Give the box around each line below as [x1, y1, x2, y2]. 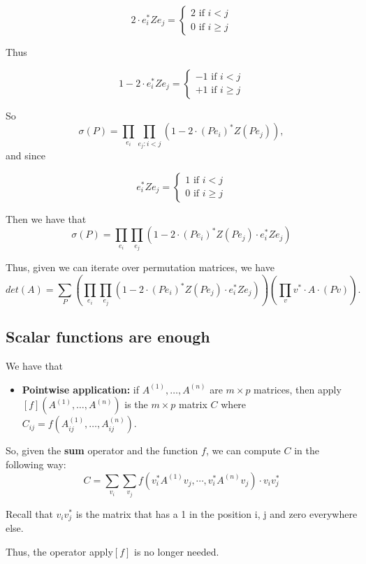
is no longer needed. [133, 544, 219, 558]
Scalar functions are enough [6, 326, 210, 347]
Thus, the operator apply [6, 544, 113, 558]
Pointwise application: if [22, 382, 140, 396]
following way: [6, 457, 66, 472]
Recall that [6, 506, 53, 521]
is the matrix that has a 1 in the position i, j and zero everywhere [75, 506, 358, 521]
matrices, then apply [254, 382, 342, 396]
